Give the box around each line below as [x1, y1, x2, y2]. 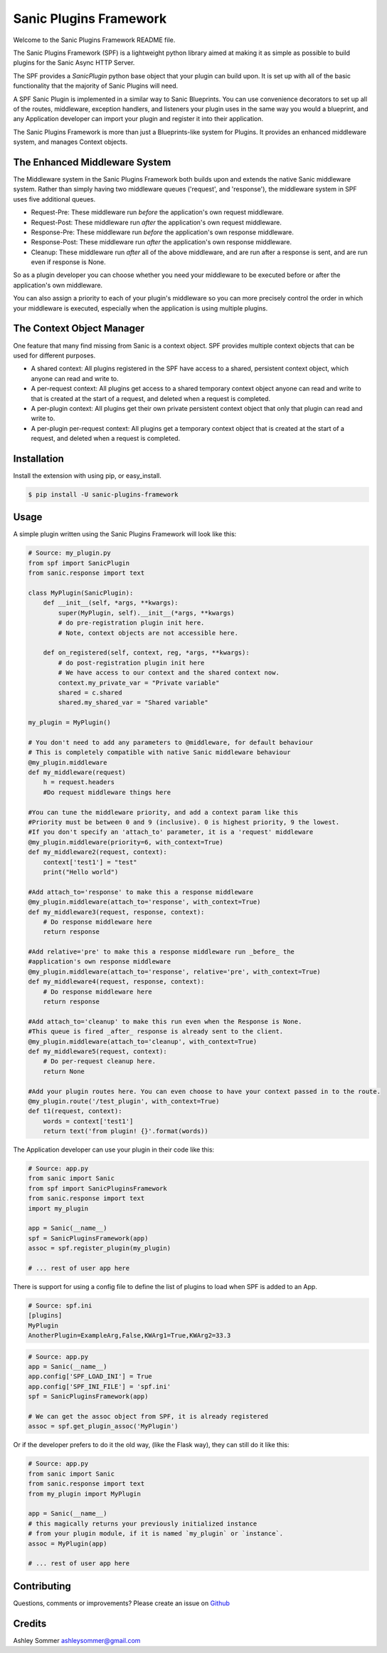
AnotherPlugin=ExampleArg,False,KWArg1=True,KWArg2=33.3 [28, 1332, 231, 1340]
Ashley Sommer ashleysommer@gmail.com [13, 1636, 141, 1644]
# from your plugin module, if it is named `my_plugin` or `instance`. [28, 1530, 284, 1538]
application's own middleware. [13, 281, 103, 289]
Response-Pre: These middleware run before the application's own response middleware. [31, 228, 295, 236]
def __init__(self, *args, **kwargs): [43, 599, 179, 607]
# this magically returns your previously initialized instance [28, 1519, 258, 1528]
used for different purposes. [13, 351, 96, 360]
